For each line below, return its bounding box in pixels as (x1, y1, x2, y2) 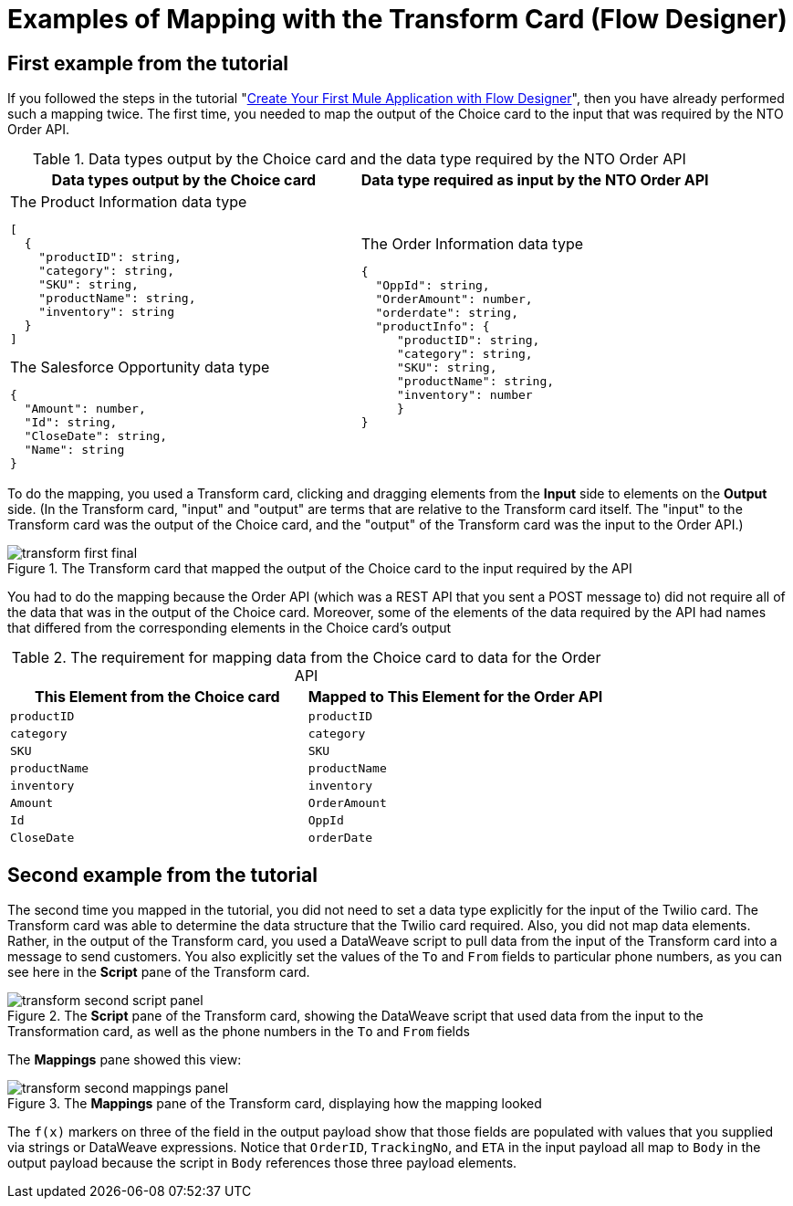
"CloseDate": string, (24, 429, 168, 444)
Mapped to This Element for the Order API (308, 687, 603, 707)
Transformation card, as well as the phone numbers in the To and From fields (7, 1023, 470, 1040)
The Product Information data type (10, 193, 247, 212)
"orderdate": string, (375, 305, 518, 320)
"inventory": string (38, 305, 175, 320)
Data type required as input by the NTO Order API (360, 171, 709, 190)
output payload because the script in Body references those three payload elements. (7, 1155, 517, 1171)
